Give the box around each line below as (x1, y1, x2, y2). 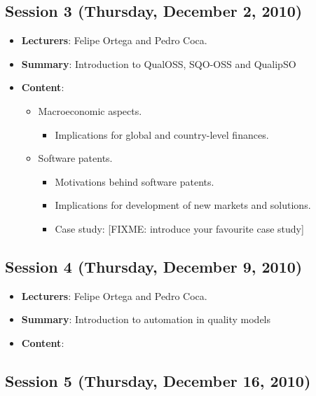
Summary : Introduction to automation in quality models (21, 312, 271, 327)
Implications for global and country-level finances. (55, 127, 269, 142)
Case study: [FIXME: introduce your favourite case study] (55, 221, 304, 235)
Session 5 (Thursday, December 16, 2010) (5, 369, 311, 391)
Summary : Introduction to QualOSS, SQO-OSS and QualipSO (21, 56, 296, 71)
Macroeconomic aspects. (38, 103, 142, 118)
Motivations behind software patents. (55, 174, 214, 189)
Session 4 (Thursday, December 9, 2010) (5, 255, 303, 277)
